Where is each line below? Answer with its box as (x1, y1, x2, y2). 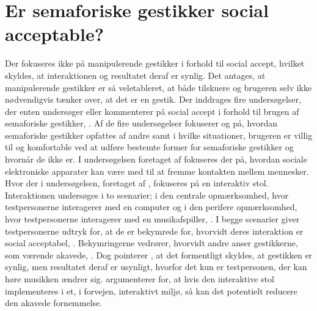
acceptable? (5, 21, 104, 46)
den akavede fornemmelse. (5, 296, 103, 309)
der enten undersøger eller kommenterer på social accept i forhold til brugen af (5, 104, 299, 117)
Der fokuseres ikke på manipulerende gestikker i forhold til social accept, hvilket (5, 57, 305, 70)
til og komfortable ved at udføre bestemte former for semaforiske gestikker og (5, 141, 294, 153)
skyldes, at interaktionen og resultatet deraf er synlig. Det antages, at (5, 68, 266, 81)
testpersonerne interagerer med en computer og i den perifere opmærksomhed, (5, 200, 297, 213)
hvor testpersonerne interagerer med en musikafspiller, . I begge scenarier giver (5, 213, 300, 225)
